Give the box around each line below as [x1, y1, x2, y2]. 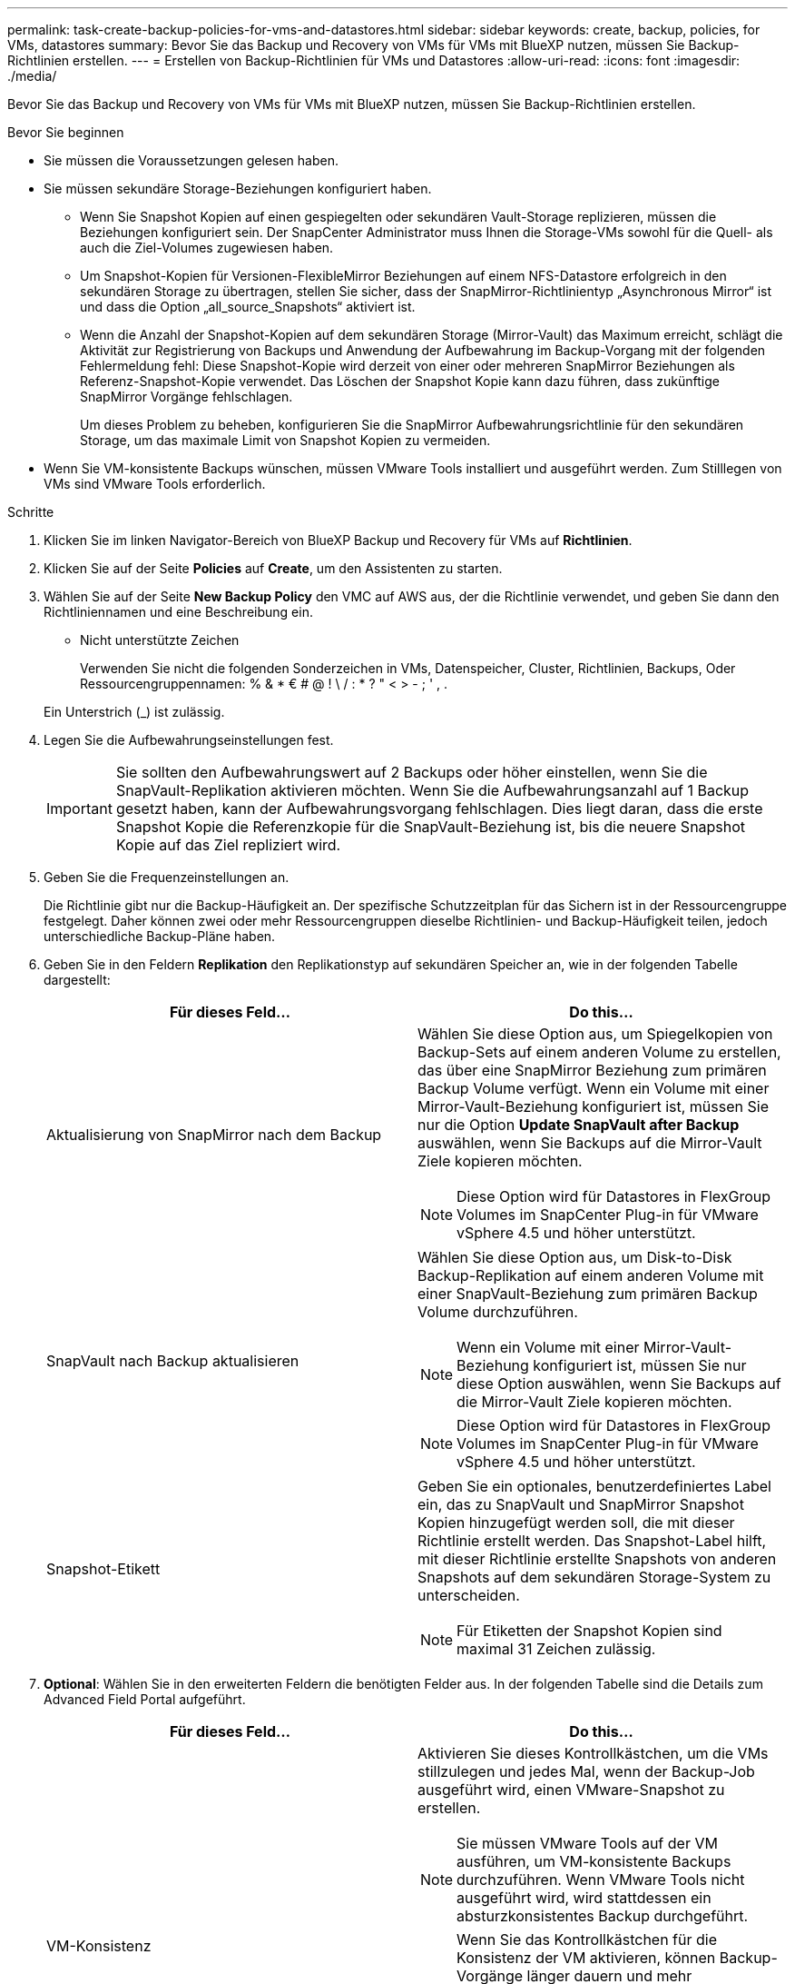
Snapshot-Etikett [46, 1560, 161, 1578]
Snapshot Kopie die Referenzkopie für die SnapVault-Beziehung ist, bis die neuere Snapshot [115, 818, 746, 836]
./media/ [7, 68, 57, 84]
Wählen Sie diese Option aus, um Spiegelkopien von [417, 1025, 773, 1043]
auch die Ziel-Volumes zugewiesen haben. [80, 240, 334, 255]
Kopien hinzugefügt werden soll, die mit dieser [417, 1513, 735, 1532]
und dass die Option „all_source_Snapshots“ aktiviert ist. [80, 299, 416, 314]
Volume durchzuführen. [417, 1303, 578, 1321]
